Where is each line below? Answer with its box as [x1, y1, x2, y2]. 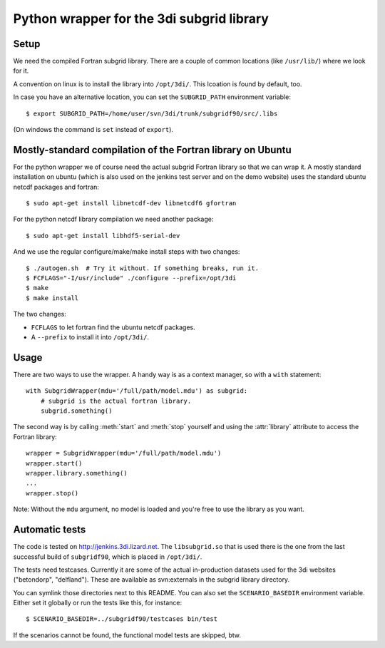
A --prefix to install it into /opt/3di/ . [31, 333, 150, 341]
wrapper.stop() [26, 489, 79, 497]
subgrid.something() [40, 407, 113, 415]
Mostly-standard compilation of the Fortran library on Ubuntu [13, 143, 292, 156]
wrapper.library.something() [26, 469, 128, 478]
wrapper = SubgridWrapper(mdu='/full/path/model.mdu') [26, 449, 222, 458]
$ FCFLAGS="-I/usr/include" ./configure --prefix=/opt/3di [26, 274, 237, 282]
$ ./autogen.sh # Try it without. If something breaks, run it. [26, 264, 260, 272]
